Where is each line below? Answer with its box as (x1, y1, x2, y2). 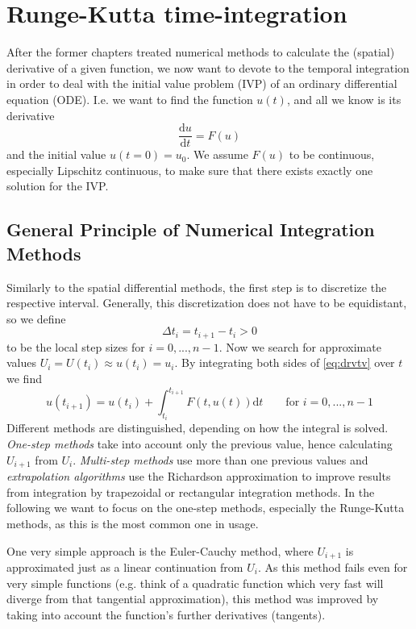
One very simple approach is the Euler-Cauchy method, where (6, 542, 314, 559)
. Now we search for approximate (218, 338, 381, 355)
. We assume (186, 146, 248, 163)
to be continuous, (289, 146, 375, 163)
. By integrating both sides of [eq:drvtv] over (174, 354, 395, 371)
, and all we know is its (286, 90, 401, 107)
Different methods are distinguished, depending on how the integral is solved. (6, 419, 389, 436)
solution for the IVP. (6, 177, 109, 194)
